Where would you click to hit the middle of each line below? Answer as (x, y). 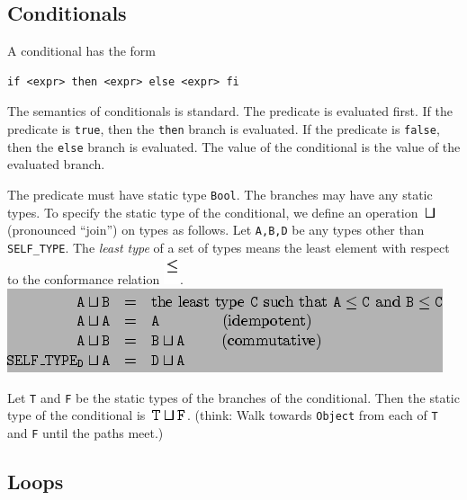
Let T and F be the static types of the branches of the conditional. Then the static (233, 397)
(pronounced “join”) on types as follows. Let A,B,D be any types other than (216, 230)
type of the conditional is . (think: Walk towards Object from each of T (223, 415)
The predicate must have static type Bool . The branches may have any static (220, 194)
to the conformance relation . (95, 279)
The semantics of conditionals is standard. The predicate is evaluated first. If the (230, 111)
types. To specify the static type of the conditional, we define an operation (213, 212)
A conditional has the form (82, 51)
